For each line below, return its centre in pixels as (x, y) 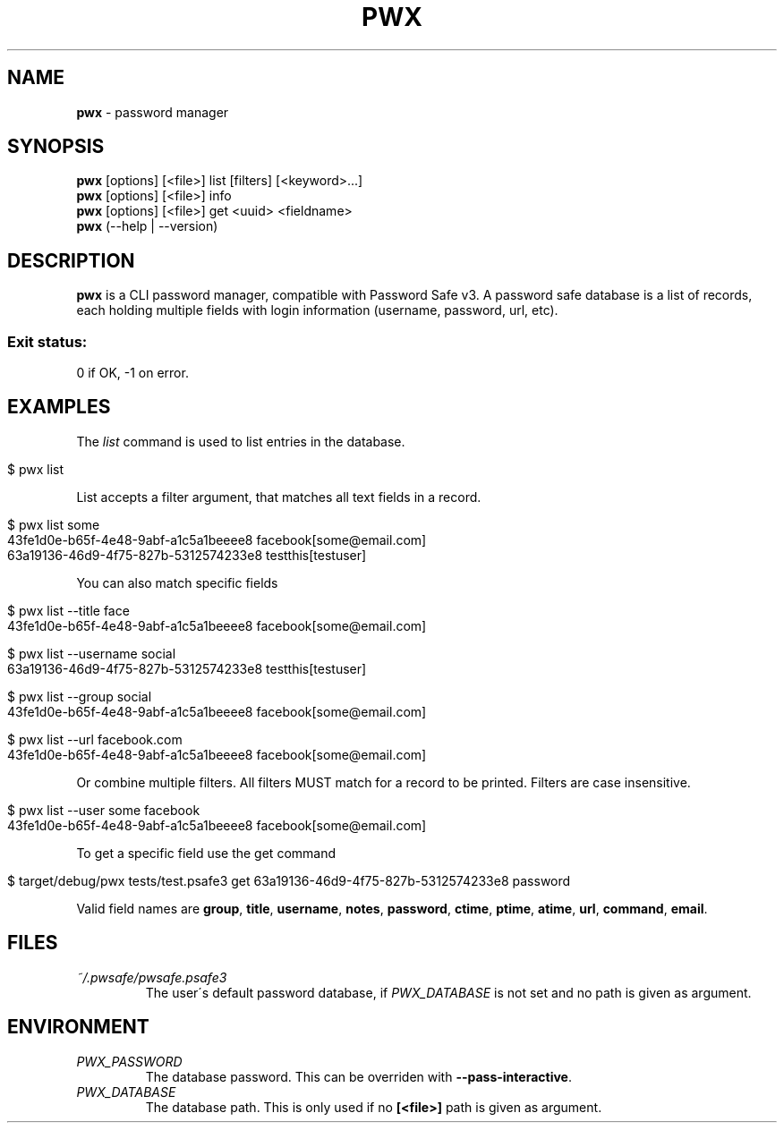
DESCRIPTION (71, 260)
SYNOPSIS (56, 147)
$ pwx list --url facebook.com (95, 739)
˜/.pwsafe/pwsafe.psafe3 (152, 977)
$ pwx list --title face (68, 610)
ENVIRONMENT (78, 1027)
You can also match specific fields (177, 582)
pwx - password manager (153, 112)
